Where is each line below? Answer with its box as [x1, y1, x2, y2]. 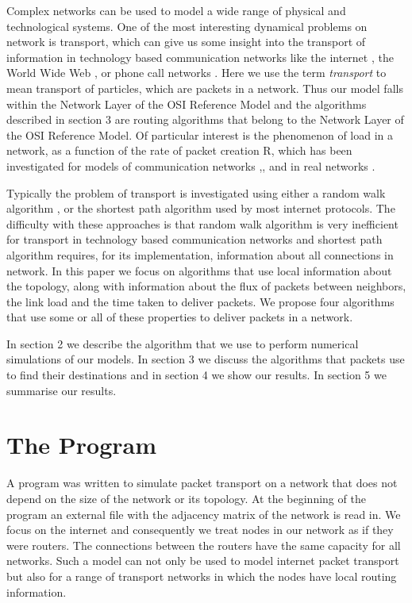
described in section [6, 111, 102, 128]
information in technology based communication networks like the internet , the [6, 48, 394, 65]
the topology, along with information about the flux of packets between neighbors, [6, 278, 406, 294]
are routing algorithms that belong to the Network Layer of [114, 111, 404, 128]
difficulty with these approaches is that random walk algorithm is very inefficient [6, 215, 399, 232]
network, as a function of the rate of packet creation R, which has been [6, 142, 352, 159]
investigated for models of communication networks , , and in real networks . [6, 157, 375, 174]
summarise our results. [6, 382, 117, 398]
